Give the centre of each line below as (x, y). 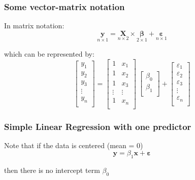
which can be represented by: (49, 54)
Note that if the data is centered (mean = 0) (74, 145)
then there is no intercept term (52, 170)
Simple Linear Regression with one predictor (98, 126)
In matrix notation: (34, 26)
